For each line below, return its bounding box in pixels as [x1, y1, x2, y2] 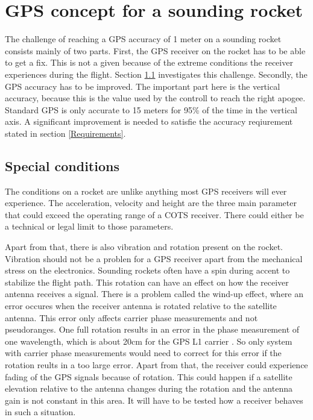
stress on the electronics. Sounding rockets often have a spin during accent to [5, 264, 290, 277]
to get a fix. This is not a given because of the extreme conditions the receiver [5, 56, 293, 69]
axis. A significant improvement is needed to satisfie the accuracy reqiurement [5, 115, 293, 128]
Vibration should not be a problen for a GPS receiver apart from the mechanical [5, 252, 303, 265]
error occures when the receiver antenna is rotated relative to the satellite [5, 299, 277, 312]
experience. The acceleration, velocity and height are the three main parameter [5, 196, 297, 209]
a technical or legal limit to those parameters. [5, 220, 174, 233]
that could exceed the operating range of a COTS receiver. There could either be [5, 208, 304, 221]
